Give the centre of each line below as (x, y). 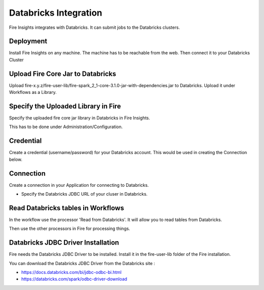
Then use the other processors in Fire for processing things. (70, 229)
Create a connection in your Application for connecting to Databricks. (79, 185)
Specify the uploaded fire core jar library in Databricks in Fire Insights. (79, 118)
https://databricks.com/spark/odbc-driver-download (74, 279)
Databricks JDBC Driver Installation (64, 243)
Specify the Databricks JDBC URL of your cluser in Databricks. (84, 194)
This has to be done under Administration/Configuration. (66, 127)
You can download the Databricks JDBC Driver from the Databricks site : (82, 263)
